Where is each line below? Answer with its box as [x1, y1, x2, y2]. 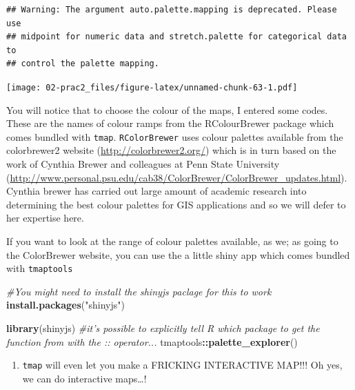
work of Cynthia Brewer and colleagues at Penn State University [6, 157, 280, 171]
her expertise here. [6, 211, 84, 225]
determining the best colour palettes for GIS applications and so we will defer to [6, 197, 346, 211]
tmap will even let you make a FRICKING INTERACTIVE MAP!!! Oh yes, [22, 358, 343, 372]
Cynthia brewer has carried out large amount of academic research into [6, 184, 307, 198]
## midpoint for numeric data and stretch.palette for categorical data [6, 32, 347, 42]
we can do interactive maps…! [22, 371, 147, 385]
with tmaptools [6, 261, 73, 275]
